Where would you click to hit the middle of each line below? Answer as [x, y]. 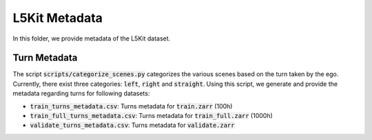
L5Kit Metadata [58, 18]
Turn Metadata [45, 58]
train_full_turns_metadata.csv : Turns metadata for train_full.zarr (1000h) [152, 116]
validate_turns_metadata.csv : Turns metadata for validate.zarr [132, 125]
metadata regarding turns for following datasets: [81, 93]
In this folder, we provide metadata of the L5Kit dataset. [92, 38]
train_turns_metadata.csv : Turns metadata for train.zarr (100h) [131, 106]
